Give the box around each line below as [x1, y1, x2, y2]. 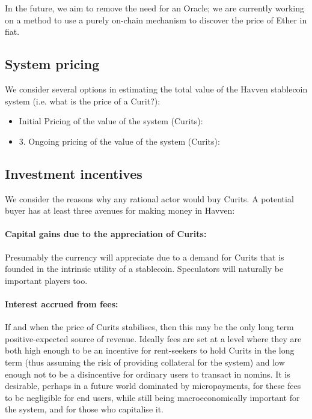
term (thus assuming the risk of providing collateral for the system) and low [5, 355, 285, 368]
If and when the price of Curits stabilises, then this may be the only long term [5, 321, 294, 333]
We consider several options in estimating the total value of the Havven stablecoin [5, 82, 308, 95]
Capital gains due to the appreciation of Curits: [5, 228, 207, 240]
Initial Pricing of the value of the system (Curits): [19, 115, 203, 127]
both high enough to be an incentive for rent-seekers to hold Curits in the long [5, 344, 295, 357]
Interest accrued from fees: [5, 297, 118, 310]
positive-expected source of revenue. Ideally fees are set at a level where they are [5, 332, 302, 345]
